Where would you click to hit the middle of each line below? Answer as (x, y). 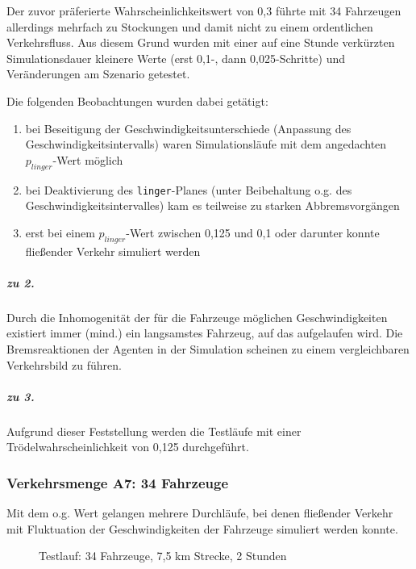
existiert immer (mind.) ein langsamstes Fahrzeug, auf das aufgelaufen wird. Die (205, 333)
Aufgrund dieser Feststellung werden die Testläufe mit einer (154, 431)
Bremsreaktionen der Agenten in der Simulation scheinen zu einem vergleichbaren (208, 348)
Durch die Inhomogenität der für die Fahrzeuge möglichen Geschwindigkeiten (197, 317)
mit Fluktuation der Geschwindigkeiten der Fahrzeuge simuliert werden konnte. (202, 528)
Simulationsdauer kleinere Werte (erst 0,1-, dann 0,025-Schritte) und (176, 58)
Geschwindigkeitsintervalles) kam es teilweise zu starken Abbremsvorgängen (212, 205)
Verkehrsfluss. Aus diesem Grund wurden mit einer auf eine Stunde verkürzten (201, 42)
